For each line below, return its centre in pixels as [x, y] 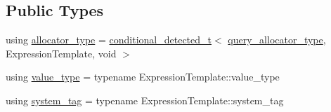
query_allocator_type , [277, 40]
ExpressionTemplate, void [61, 53]
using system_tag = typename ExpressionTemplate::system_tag [145, 100]
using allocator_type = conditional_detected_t [109, 40]
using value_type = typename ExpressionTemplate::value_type [143, 77]
